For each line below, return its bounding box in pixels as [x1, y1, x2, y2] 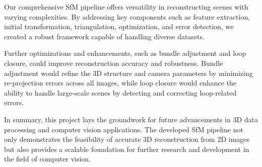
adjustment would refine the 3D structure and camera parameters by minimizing [4, 67, 253, 78]
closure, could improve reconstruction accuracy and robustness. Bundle [4, 57, 223, 68]
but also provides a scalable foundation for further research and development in [4, 143, 249, 154]
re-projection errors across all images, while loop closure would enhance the [4, 77, 237, 88]
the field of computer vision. [4, 153, 91, 164]
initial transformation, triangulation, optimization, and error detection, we [4, 21, 234, 32]
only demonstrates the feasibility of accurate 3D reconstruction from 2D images [4, 134, 250, 144]
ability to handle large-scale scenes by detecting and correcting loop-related [4, 87, 237, 98]
